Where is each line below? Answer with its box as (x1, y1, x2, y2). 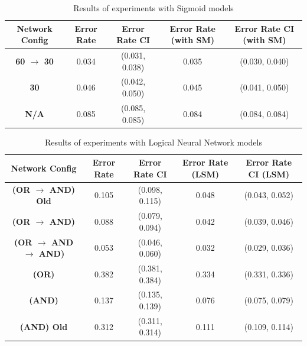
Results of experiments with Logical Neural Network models (45, 135, 262, 148)
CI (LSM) (248, 167, 290, 180)
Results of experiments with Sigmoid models (73, 2, 234, 14)
